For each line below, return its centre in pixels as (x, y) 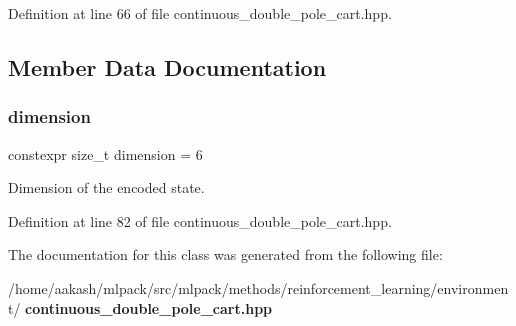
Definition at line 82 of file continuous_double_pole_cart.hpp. (200, 220)
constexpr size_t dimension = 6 (105, 153)
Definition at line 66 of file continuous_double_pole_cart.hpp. (200, 13)
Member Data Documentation (167, 66)
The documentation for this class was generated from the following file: (225, 254)
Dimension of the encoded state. (106, 187)
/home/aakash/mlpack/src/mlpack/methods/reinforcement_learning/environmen (258, 287)
